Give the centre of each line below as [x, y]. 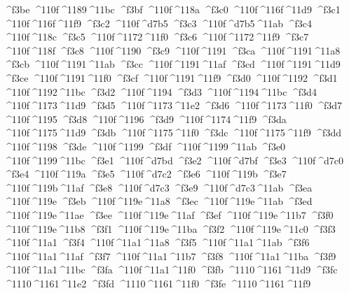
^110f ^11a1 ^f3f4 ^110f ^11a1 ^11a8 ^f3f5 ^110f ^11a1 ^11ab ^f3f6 [157, 242]
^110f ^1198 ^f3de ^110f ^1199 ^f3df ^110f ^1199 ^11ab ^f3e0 [145, 146]
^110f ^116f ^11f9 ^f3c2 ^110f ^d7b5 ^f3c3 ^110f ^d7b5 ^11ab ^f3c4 [158, 23]
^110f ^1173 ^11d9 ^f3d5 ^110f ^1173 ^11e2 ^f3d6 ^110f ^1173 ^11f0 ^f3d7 [173, 105]
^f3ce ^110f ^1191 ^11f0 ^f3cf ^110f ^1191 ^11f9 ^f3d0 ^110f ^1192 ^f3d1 [171, 77]
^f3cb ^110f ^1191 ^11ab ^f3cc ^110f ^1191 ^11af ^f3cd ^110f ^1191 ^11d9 [172, 64]
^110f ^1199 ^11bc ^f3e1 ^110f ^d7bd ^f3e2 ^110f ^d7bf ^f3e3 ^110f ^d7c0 [174, 160]
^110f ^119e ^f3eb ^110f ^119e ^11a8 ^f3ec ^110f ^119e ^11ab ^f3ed [158, 201]
